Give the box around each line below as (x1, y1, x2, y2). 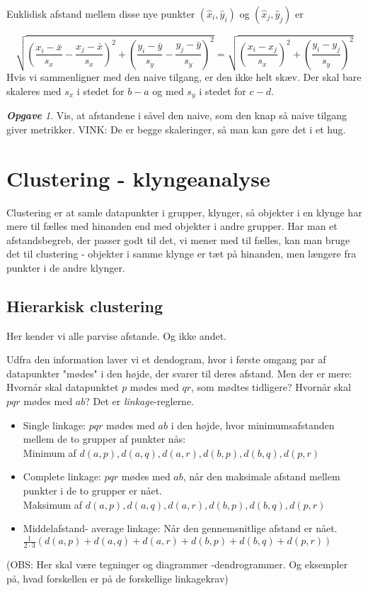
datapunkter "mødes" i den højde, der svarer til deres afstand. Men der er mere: (6, 365, 352, 380)
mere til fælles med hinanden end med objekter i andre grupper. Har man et (6, 219, 338, 233)
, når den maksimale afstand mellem (183, 469, 340, 484)
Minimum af (23, 445, 76, 460)
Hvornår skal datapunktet (6, 380, 119, 394)
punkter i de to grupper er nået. (23, 483, 162, 498)
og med (152, 83, 184, 98)
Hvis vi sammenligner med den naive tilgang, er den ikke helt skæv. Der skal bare (6, 70, 362, 84)
